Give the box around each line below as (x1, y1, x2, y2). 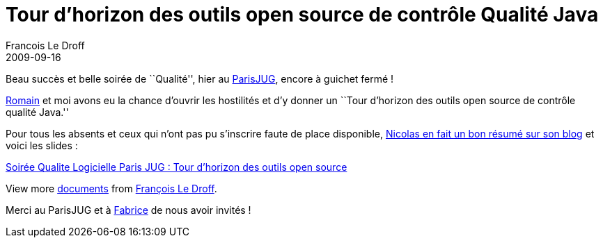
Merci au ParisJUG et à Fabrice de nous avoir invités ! (6, 203, 251, 216)
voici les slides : (6, 139, 78, 151)
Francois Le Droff (6, 39, 85, 51)
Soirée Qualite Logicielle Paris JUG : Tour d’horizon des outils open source (6, 160, 347, 173)
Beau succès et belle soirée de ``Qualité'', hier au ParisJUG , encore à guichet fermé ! (6, 72, 394, 85)
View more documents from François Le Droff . (6, 182, 217, 194)
